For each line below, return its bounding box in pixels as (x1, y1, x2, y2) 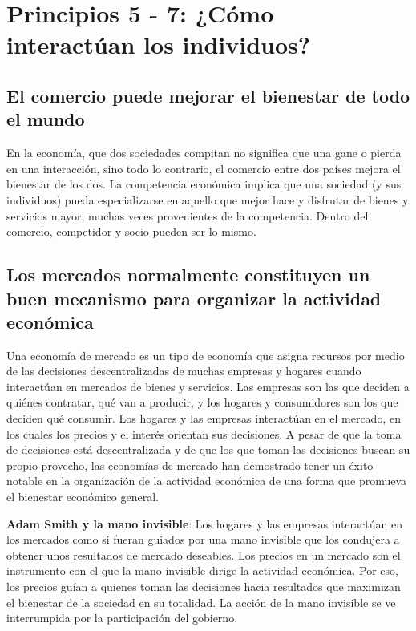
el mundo (6, 107, 85, 131)
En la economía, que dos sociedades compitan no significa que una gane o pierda (6, 144, 402, 161)
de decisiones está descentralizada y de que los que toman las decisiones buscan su (6, 441, 410, 458)
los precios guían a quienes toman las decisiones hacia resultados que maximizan (6, 578, 401, 595)
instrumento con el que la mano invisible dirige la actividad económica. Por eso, (6, 562, 398, 579)
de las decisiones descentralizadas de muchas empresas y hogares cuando (6, 362, 361, 379)
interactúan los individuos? (6, 28, 310, 61)
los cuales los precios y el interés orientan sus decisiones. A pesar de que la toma (6, 425, 402, 442)
